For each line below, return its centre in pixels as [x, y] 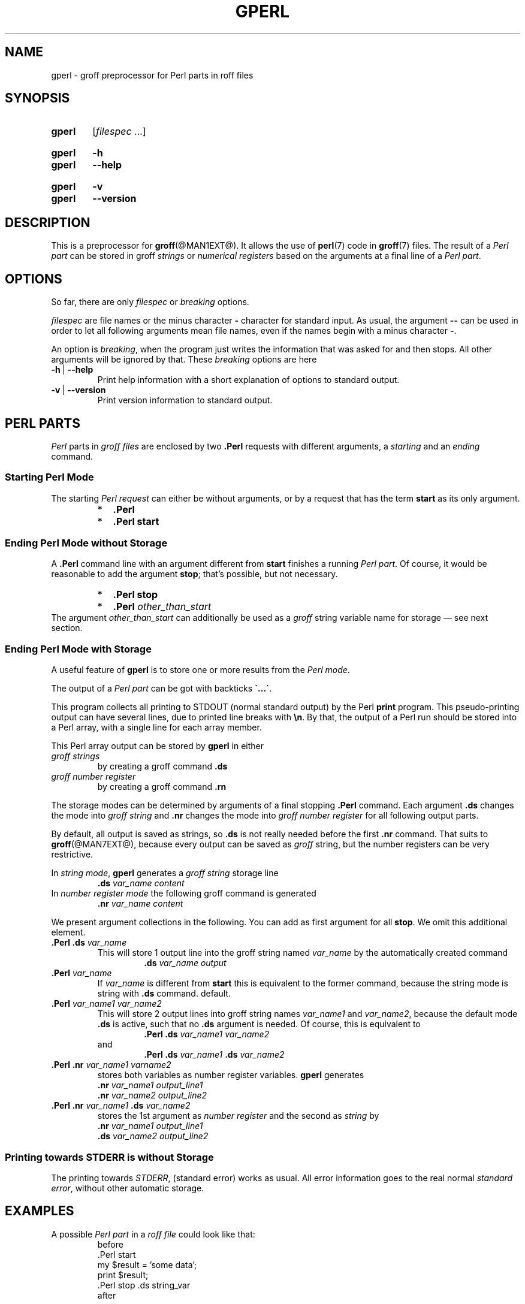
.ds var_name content [141, 883]
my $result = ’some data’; [147, 1264]
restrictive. [72, 855]
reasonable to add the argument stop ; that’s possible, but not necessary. [194, 574]
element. [68, 932]
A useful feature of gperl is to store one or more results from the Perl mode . [200, 670]
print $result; [123, 1275]
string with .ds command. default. [164, 994]
